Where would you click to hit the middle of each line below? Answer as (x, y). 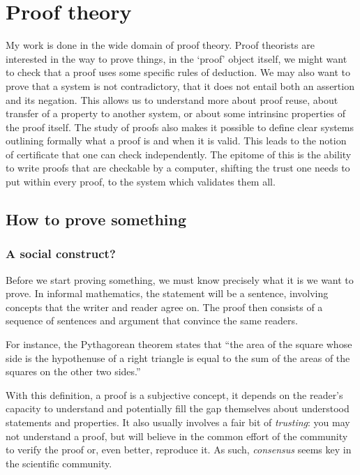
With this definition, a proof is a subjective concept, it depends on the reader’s (174, 394)
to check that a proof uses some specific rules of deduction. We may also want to (178, 72)
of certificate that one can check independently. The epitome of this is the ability (179, 154)
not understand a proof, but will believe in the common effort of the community (177, 436)
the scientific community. (59, 463)
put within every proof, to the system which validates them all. (141, 182)
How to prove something (96, 219)
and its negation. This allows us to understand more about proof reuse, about (172, 99)
